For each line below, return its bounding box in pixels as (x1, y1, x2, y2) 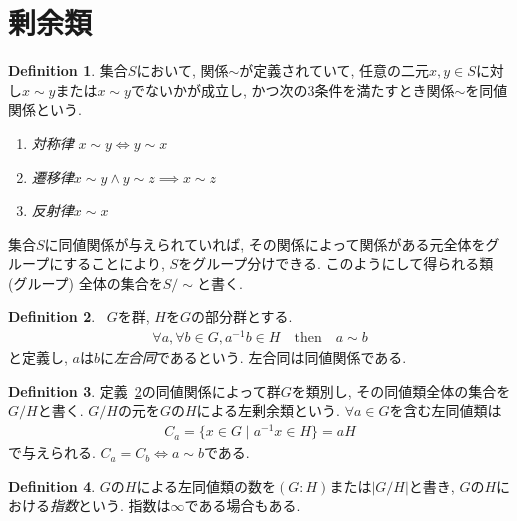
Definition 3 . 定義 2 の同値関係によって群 (8, 380, 281, 401)
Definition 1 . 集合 (8, 60, 128, 81)
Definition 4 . (8, 475, 96, 496)
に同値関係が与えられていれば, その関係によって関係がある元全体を (44, 233, 486, 254)
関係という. (8, 99, 82, 120)
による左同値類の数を (136, 475, 277, 496)
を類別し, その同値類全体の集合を (291, 380, 511, 401)
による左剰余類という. (196, 400, 341, 421)
